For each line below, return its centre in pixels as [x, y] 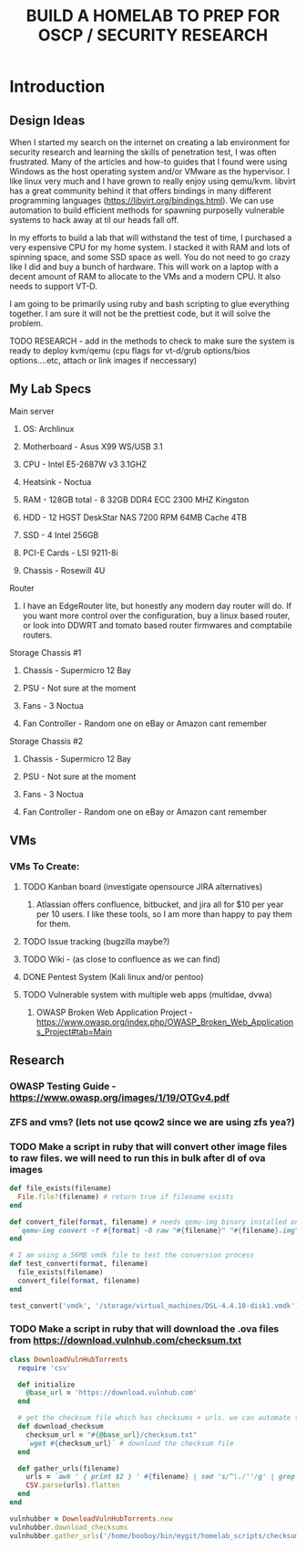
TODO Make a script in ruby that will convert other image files [148, 1146]
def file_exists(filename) [61, 1188]
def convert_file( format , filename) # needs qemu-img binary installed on [154, 1222]
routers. [37, 635]
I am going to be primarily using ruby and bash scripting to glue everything [149, 304]
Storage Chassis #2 [46, 741]
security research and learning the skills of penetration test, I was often [143, 152]
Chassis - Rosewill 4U [64, 570]
